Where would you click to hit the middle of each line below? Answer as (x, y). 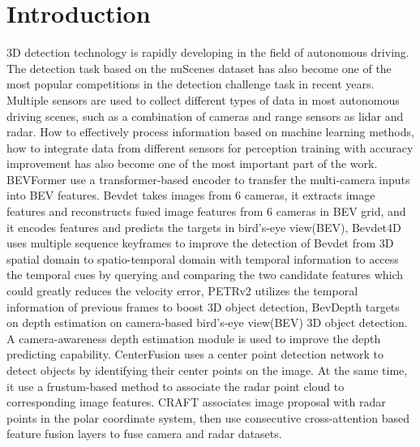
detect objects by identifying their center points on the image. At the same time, (207, 370)
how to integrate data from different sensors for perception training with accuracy (210, 147)
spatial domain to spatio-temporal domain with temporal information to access (203, 258)
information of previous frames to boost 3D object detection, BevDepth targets (203, 306)
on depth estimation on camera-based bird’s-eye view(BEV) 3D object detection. (207, 322)
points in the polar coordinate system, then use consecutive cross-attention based (208, 417)
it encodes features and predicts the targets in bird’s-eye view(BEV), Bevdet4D (204, 227)
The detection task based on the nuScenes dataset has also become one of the (199, 68)
